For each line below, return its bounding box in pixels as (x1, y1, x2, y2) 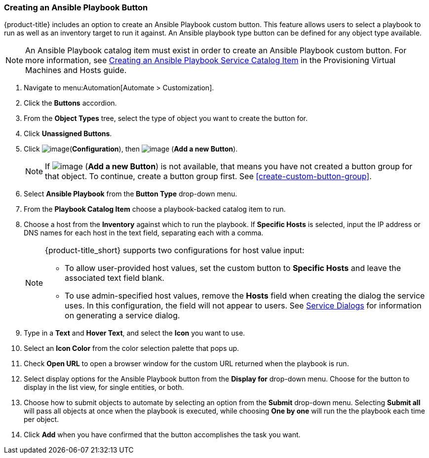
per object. (24, 415, 59, 424)
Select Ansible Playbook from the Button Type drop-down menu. (24, 190, 237, 198)
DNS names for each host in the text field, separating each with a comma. (24, 229, 264, 237)
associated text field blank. (65, 273, 164, 283)
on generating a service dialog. (65, 310, 180, 321)
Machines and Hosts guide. (25, 65, 127, 76)
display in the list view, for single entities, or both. (24, 383, 184, 392)
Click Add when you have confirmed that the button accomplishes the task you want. (24, 430, 301, 439)
